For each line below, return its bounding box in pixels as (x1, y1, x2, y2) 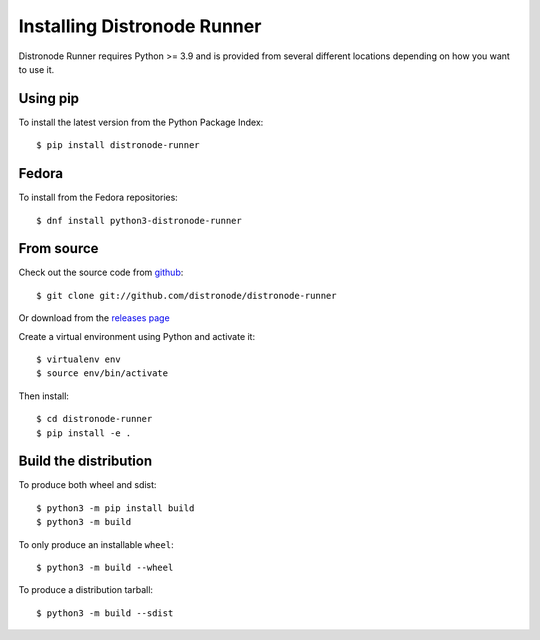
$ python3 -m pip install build (36, 502, 195, 514)
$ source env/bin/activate (36, 368, 169, 379)
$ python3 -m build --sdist (36, 607, 174, 619)
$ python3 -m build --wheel (36, 562, 174, 574)
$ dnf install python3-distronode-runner (36, 215, 242, 226)
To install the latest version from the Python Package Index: (18, 116, 264, 128)
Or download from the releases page (18, 312, 170, 324)
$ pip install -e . (36, 427, 132, 439)
